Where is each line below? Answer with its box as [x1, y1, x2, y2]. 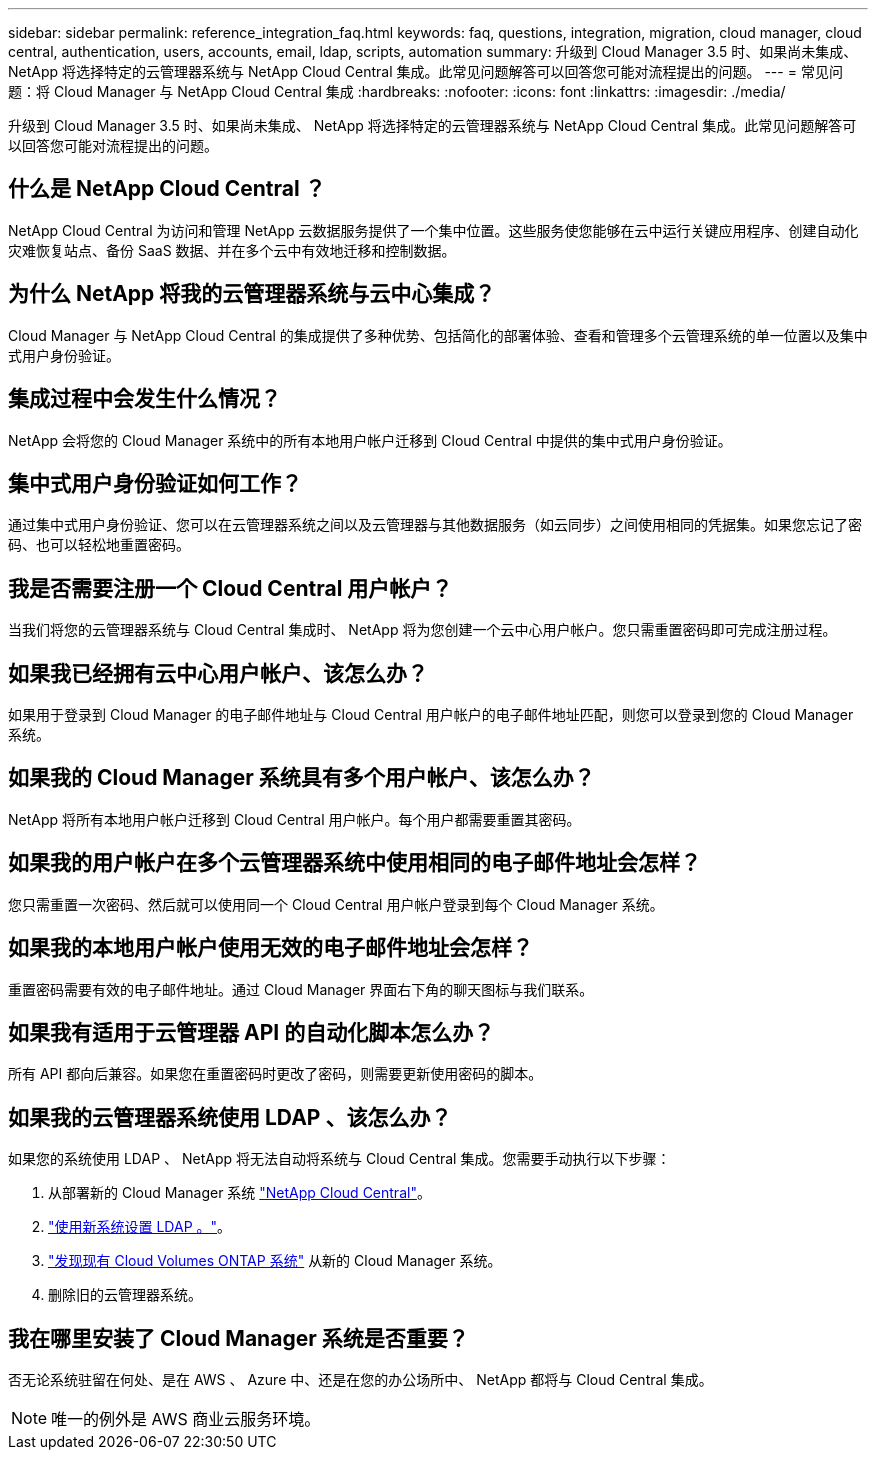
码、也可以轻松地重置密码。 [8, 536, 190, 554]
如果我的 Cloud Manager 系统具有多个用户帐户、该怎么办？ [8, 765, 595, 791]
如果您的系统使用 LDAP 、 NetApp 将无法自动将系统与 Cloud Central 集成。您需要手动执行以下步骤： [8, 1150, 671, 1168]
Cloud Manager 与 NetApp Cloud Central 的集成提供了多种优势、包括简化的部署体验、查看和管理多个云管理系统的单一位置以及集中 [8, 326, 868, 344]
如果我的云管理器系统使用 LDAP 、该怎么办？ [8, 1104, 452, 1130]
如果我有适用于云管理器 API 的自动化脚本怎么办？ [8, 1020, 495, 1046]
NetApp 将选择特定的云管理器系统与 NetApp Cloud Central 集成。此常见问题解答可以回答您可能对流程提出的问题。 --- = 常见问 [8, 63, 843, 80]
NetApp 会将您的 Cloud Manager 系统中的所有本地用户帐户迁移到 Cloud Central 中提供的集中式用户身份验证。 [8, 431, 732, 449]
